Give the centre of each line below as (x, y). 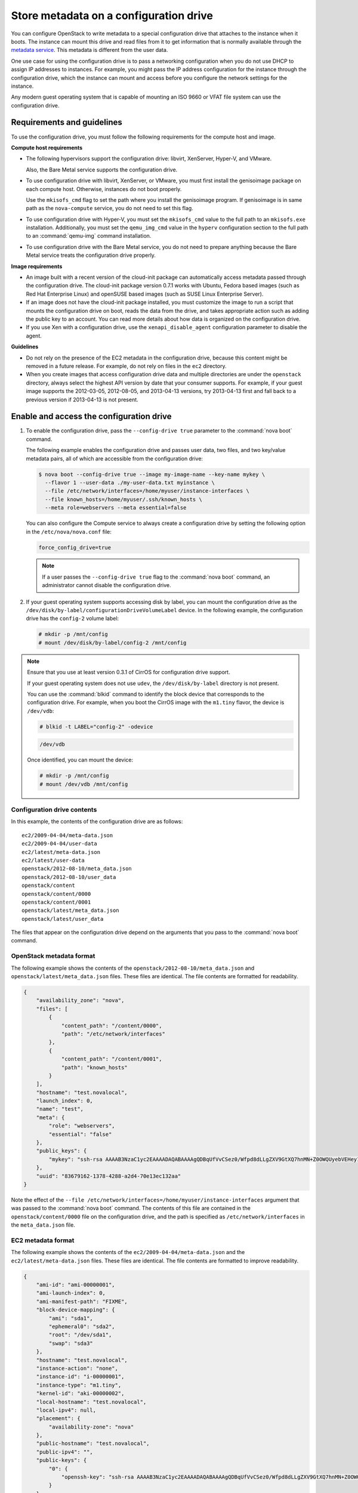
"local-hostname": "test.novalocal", (91, 1402)
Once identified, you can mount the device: (80, 760)
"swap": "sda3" (71, 1343)
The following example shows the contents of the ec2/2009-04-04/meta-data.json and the (128, 1252)
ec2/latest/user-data (53, 860)
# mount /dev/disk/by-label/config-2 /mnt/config (112, 643)
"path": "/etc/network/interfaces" (113, 1034)
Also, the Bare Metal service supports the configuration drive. (102, 170)
